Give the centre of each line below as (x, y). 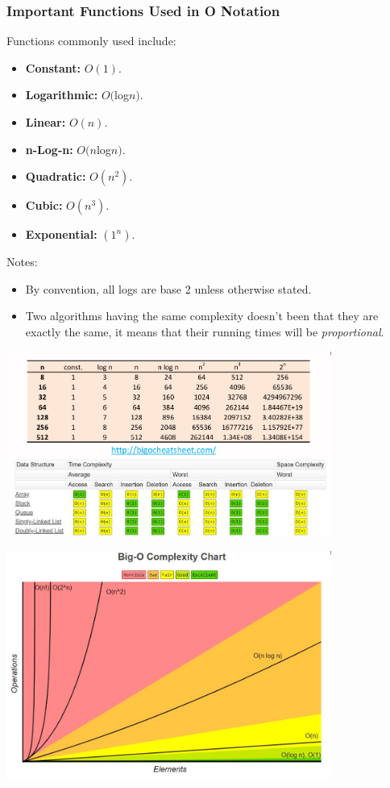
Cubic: (44, 205)
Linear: (46, 122)
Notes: (22, 262)
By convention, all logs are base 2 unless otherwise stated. (168, 288)
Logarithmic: (62, 95)
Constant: (53, 67)
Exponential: (61, 234)
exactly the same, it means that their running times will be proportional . (205, 331)
